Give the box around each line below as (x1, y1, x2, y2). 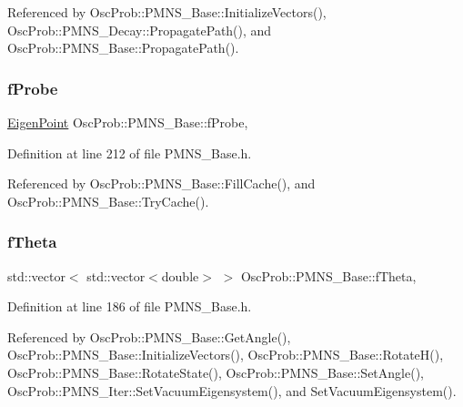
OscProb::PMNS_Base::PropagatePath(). (7, 38, 239, 57)
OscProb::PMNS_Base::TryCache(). (7, 191, 209, 210)
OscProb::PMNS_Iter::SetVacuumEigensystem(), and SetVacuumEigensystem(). (7, 381, 457, 400)
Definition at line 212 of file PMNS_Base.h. (7, 143, 252, 162)
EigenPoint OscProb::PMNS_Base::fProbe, (7, 113, 248, 131)
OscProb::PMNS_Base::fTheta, (240, 266, 417, 285)
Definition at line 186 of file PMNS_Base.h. (7, 297, 252, 316)
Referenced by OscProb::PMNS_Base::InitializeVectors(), (7, 3, 327, 21)
